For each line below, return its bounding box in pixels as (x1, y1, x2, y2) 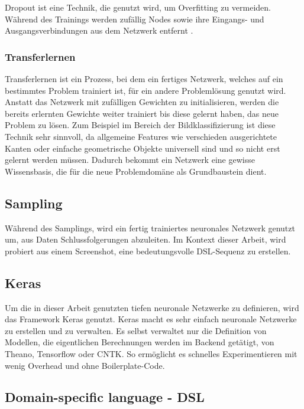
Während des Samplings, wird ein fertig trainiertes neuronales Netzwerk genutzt (5, 221, 295, 234)
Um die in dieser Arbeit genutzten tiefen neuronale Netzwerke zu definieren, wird (5, 301, 299, 313)
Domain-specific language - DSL (5, 388, 205, 406)
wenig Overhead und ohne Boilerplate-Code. (5, 359, 165, 371)
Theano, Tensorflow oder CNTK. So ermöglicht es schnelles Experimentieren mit (5, 347, 297, 359)
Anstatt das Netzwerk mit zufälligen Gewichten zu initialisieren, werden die (5, 96, 279, 108)
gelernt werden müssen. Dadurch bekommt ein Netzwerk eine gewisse (5, 153, 255, 166)
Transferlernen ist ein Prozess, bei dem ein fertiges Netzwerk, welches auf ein (5, 73, 283, 84)
